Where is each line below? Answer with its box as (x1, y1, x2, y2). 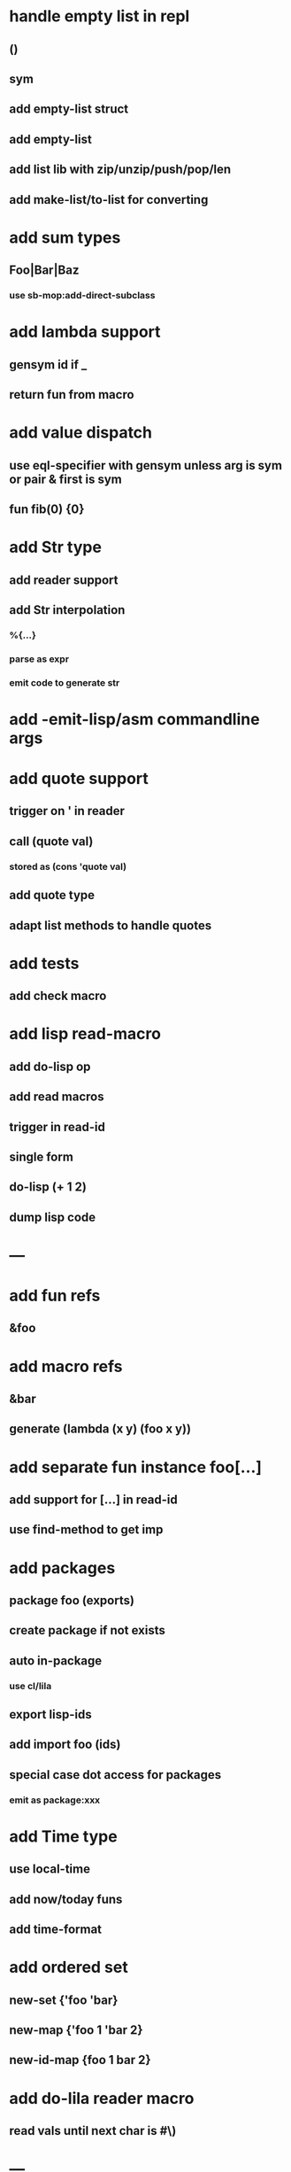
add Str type (9, 538, 102, 557)
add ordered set (9, 1958, 128, 1977)
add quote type (9, 888, 96, 903)
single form (9, 1149, 73, 1164)
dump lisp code (9, 1209, 96, 1224)
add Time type (9, 1827, 118, 1846)
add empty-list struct (9, 102, 129, 117)
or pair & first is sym (9, 471, 122, 486)
